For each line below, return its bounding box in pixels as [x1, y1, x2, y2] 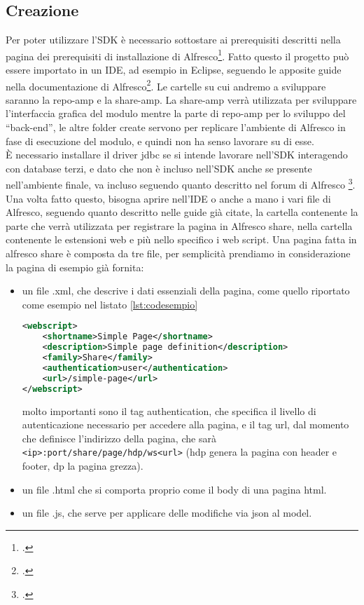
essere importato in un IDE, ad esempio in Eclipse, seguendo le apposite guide [6, 62, 342, 77]
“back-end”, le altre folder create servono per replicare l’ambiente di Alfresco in [6, 120, 346, 135]
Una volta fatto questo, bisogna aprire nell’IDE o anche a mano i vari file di [6, 191, 331, 205]
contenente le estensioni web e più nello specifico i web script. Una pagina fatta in [6, 232, 357, 247]
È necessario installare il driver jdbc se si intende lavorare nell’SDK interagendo [6, 147, 348, 162]
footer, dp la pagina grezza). [22, 458, 143, 473]
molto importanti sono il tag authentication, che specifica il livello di [22, 403, 316, 418]
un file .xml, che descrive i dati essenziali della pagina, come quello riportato [22, 283, 350, 298]
